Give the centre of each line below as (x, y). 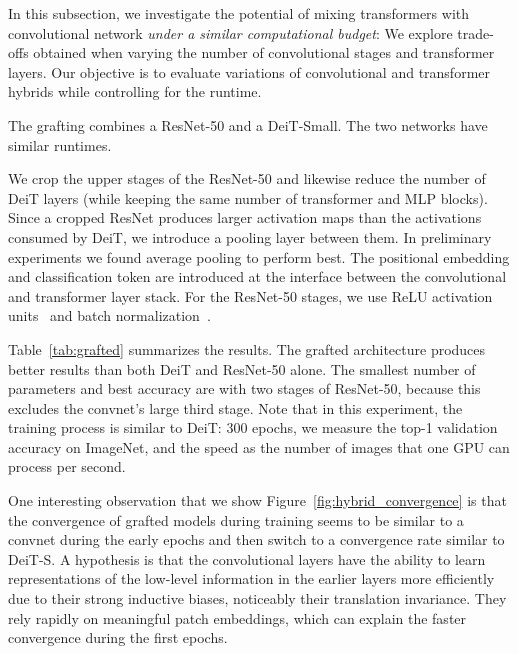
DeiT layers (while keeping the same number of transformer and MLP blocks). (248, 197)
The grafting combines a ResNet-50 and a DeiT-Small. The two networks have (248, 124)
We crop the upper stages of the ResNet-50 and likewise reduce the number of (247, 178)
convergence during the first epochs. (118, 637)
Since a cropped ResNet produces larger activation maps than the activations (245, 217)
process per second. (67, 466)
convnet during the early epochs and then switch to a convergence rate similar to (256, 539)
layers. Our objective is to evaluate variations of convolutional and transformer (249, 71)
